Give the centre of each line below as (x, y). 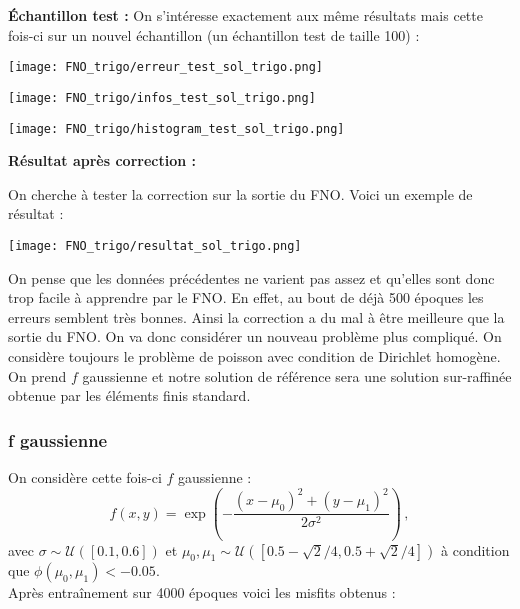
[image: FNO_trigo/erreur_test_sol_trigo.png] (165, 67)
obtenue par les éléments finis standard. (129, 395)
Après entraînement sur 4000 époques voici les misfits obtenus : (202, 592)
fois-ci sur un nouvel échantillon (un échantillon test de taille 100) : (214, 34)
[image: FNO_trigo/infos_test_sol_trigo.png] (162, 97)
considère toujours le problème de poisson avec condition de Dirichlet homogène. (254, 355)
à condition (475, 549)
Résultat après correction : (102, 160)
